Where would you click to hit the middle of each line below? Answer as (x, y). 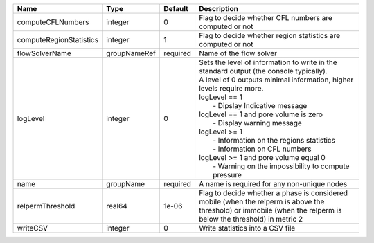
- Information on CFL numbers (262, 149)
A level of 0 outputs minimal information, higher (276, 80)
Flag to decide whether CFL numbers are (265, 18)
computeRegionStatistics (58, 40)
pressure (227, 175)
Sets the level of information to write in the (268, 62)
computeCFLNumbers (53, 22)
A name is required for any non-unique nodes (273, 184)
